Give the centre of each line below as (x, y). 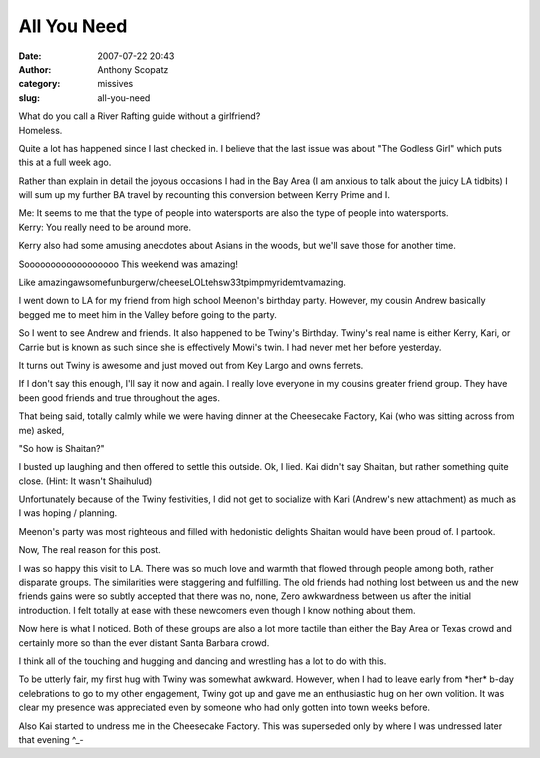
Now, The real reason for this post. (90, 550)
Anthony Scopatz (133, 69)
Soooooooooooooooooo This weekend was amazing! (128, 264)
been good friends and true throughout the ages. (119, 397)
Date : (30, 56)
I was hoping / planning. (68, 513)
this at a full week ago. (65, 162)
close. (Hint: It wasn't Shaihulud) (85, 481)
